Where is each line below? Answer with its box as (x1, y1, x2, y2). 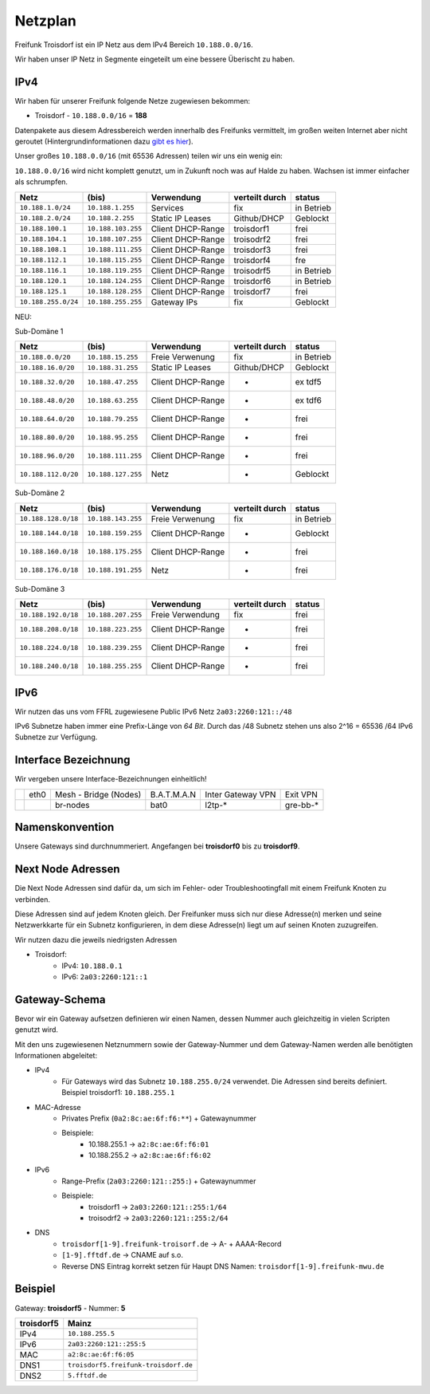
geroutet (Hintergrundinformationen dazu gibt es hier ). (14, 136, 194, 147)
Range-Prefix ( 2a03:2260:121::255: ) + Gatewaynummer (61, 1176, 256, 1186)
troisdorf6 (233, 275, 272, 286)
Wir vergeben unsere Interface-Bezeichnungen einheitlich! (14, 774, 207, 784)
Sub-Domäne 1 (14, 326, 64, 336)
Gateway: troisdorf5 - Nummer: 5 (14, 1303, 126, 1313)
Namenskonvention (14, 821, 115, 834)
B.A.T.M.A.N (150, 789, 197, 800)
